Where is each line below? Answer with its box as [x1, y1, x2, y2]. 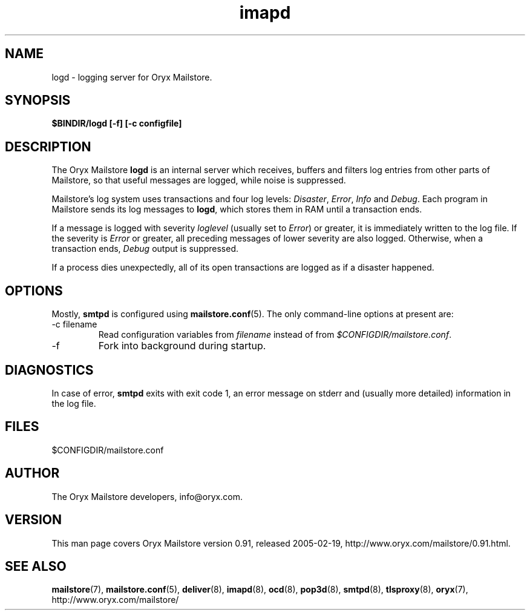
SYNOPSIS [5, 93, 71, 108]
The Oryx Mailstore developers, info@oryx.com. [51, 491, 243, 502]
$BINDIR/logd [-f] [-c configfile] [51, 118, 182, 129]
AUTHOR [5, 465, 60, 481]
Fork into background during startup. [98, 340, 266, 352]
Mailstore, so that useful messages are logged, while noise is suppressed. [51, 175, 346, 186]
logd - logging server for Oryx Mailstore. [51, 71, 212, 82]
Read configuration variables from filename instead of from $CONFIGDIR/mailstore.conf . [98, 329, 452, 340]
